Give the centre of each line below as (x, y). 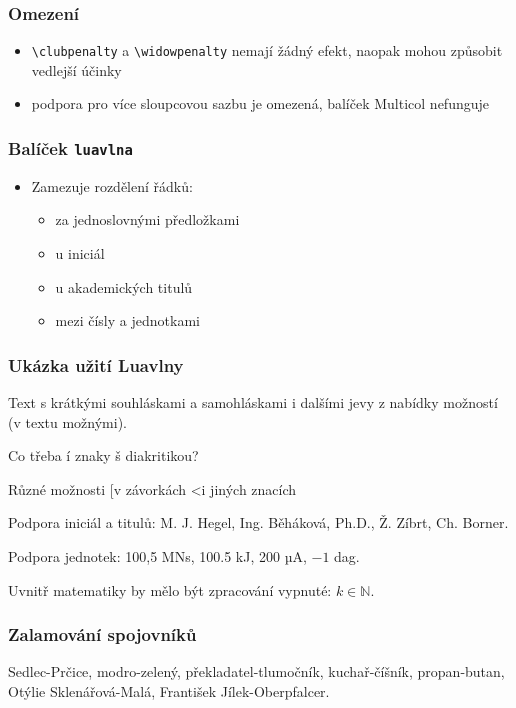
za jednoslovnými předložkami (147, 219)
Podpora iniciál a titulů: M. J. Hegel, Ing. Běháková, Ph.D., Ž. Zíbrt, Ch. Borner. (258, 522)
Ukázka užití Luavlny (96, 364)
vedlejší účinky (76, 69)
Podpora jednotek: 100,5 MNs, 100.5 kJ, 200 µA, (157, 556)
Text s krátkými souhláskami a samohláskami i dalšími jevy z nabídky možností (253, 402)
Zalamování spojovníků (102, 634)
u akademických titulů (124, 286)
